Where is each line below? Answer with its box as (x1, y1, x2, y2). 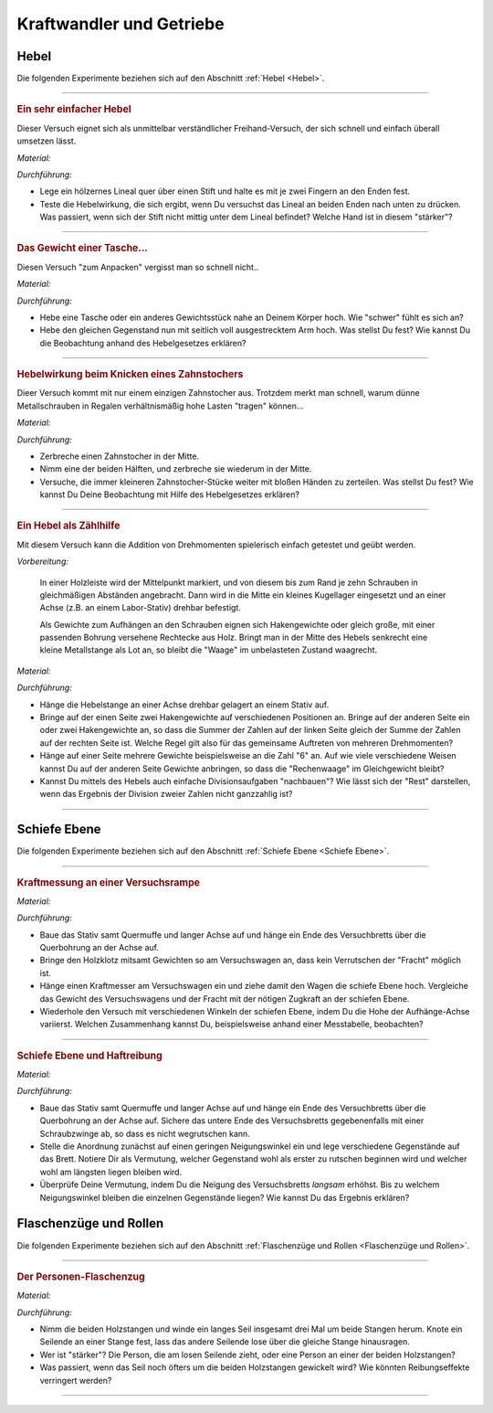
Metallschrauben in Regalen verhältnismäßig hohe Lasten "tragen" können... (16, 400, 304, 411)
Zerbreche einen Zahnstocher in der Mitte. (39, 451, 200, 462)
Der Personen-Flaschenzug (16, 1270, 145, 1283)
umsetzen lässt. (16, 135, 77, 146)
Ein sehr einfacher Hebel (16, 103, 131, 116)
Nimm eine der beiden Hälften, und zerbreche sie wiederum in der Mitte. (39, 463, 312, 474)
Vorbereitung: (16, 556, 68, 567)
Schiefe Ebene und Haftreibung (16, 1049, 163, 1062)
